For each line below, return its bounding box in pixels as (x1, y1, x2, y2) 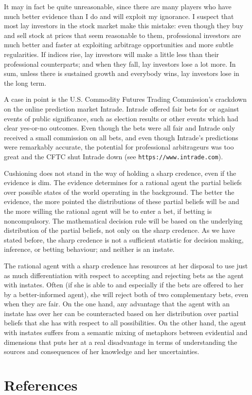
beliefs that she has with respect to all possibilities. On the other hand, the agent (4, 318, 247, 328)
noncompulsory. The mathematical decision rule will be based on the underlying (4, 215, 243, 226)
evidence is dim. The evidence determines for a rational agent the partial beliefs (4, 177, 242, 188)
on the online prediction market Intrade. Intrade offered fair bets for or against (4, 103, 239, 113)
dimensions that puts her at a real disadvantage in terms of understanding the (4, 337, 237, 347)
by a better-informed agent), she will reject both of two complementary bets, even (4, 289, 249, 299)
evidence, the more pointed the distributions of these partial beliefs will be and (4, 196, 239, 207)
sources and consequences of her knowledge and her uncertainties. (4, 346, 199, 357)
